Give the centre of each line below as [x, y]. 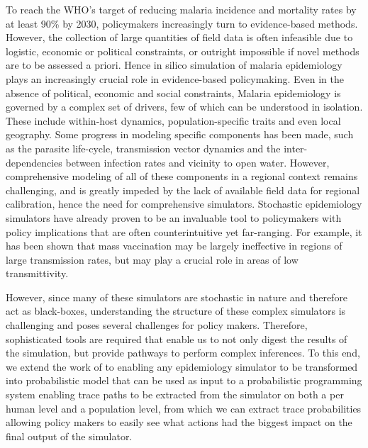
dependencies [34, 162]
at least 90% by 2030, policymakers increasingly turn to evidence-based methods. [182, 23]
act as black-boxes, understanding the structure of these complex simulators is [176, 311]
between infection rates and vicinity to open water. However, [197, 162]
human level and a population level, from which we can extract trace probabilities [184, 408]
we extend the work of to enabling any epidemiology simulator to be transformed [182, 366]
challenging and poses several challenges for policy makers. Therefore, [157, 325]
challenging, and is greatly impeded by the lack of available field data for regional [183, 190]
